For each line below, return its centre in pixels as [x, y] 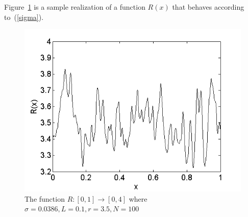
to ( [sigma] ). [24, 17]
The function [45, 198]
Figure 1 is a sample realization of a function [75, 7]
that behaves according [208, 7]
